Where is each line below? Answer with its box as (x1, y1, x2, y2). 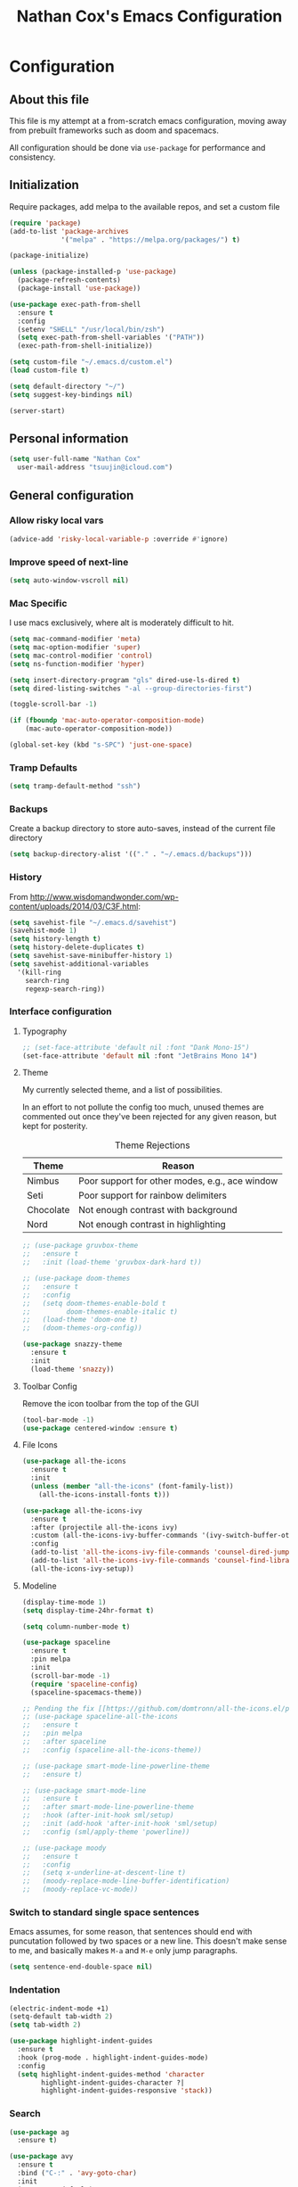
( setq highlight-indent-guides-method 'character (17, 2069, 205, 2079)
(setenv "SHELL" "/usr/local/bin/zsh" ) (17, 325, 165, 334)
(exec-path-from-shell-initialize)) (17, 342, 153, 351)
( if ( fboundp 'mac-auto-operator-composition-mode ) (9, 716, 205, 725)
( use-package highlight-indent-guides (9, 2036, 153, 2046)
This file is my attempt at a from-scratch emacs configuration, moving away (9, 116, 287, 126)
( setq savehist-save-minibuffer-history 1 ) (9, 952, 173, 961)
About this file (9, 92, 90, 107)
